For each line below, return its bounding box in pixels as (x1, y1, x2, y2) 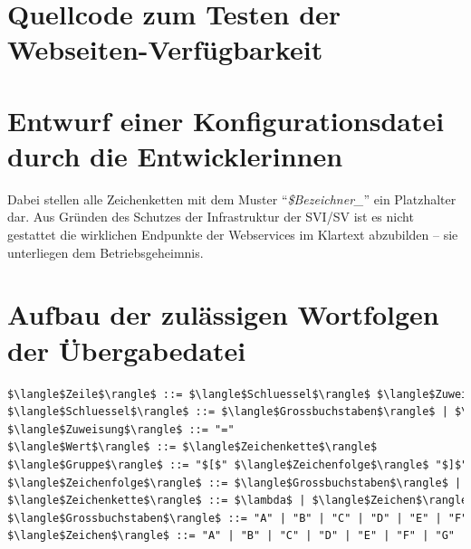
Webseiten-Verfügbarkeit (7, 31, 323, 68)
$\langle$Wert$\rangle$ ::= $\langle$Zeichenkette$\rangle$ (7, 440, 378, 454)
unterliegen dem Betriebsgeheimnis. (7, 242, 204, 261)
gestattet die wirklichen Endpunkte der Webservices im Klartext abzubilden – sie (7, 225, 458, 244)
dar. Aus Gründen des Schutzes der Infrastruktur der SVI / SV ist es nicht (7, 207, 414, 226)
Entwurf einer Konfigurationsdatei (7, 101, 445, 138)
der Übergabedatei (7, 331, 246, 368)
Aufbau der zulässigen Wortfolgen (7, 296, 439, 333)
